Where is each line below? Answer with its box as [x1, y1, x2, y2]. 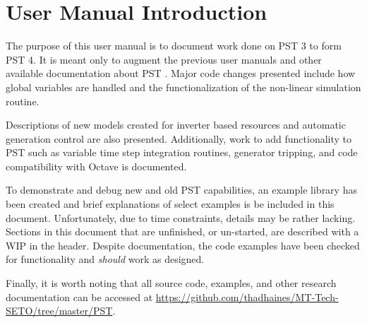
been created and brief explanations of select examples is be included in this [6, 196, 335, 211]
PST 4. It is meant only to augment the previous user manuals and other [6, 52, 322, 66]
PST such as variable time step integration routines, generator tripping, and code [6, 145, 358, 160]
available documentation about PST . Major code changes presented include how [6, 66, 356, 81]
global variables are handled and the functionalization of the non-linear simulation [6, 79, 361, 94]
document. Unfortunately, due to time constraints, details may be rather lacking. [6, 210, 356, 225]
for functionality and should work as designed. [6, 252, 205, 266]
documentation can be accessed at [6, 289, 153, 304]
